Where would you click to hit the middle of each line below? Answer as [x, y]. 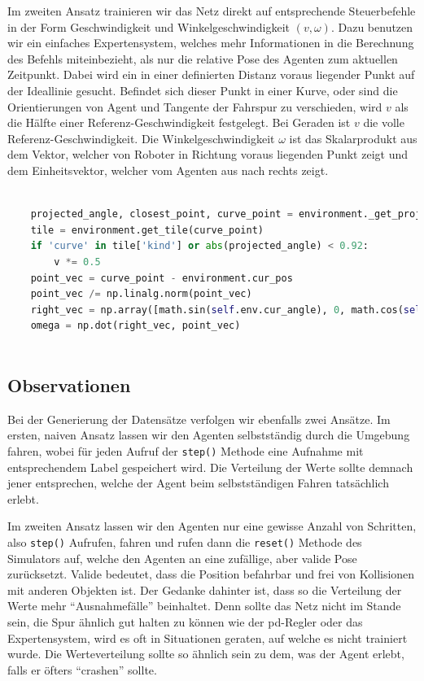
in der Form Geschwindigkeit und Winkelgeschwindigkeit [149, 26]
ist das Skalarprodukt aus [353, 138]
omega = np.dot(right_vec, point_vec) [136, 326]
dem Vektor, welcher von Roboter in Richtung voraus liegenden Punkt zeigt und [208, 154]
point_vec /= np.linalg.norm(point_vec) [141, 294]
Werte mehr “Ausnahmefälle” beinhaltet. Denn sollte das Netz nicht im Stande [204, 606]
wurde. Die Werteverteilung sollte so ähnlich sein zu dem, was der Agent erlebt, [206, 654]
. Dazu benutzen [372, 26]
